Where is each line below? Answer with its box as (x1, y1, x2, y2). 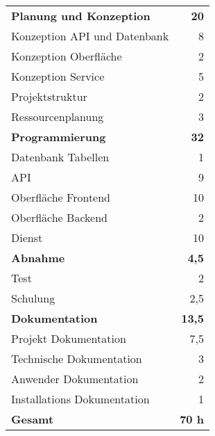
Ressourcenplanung (11, 108, 104, 124)
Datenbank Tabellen (11, 149, 110, 165)
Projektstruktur (11, 88, 87, 104)
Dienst (11, 229, 43, 245)
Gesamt (11, 411, 54, 427)
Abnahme (11, 250, 65, 266)
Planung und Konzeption (11, 8, 150, 24)
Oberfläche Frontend (11, 189, 111, 205)
